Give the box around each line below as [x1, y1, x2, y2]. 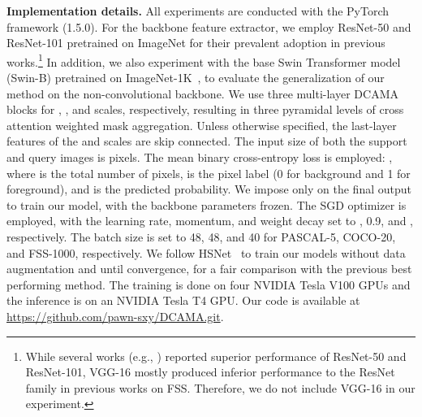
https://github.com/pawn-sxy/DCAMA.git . [6, 307, 224, 324]
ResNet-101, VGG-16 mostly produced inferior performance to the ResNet [25, 363, 395, 380]
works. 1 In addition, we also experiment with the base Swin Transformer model [6, 50, 401, 70]
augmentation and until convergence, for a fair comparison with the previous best [6, 260, 412, 277]
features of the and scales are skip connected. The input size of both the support [6, 132, 407, 150]
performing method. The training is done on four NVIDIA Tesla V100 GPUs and [6, 276, 411, 293]
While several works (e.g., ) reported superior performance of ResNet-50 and [25, 347, 407, 364]
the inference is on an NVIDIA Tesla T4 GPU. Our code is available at [6, 292, 360, 309]
